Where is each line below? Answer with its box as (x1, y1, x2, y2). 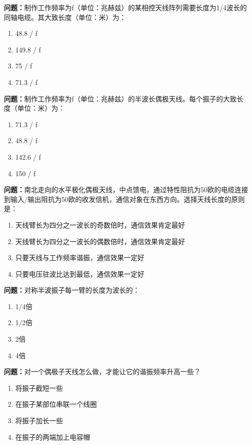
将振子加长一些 (15, 415, 63, 426)
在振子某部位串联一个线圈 (15, 399, 97, 409)
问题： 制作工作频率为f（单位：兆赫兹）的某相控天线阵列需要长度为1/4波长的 (4, 2, 247, 12)
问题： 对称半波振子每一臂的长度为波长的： (4, 285, 140, 295)
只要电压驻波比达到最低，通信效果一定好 (15, 268, 144, 279)
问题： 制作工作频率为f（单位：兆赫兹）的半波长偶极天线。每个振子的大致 (4, 93, 237, 103)
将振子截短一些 (15, 382, 63, 393)
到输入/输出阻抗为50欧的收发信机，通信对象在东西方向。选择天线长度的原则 (4, 194, 245, 204)
